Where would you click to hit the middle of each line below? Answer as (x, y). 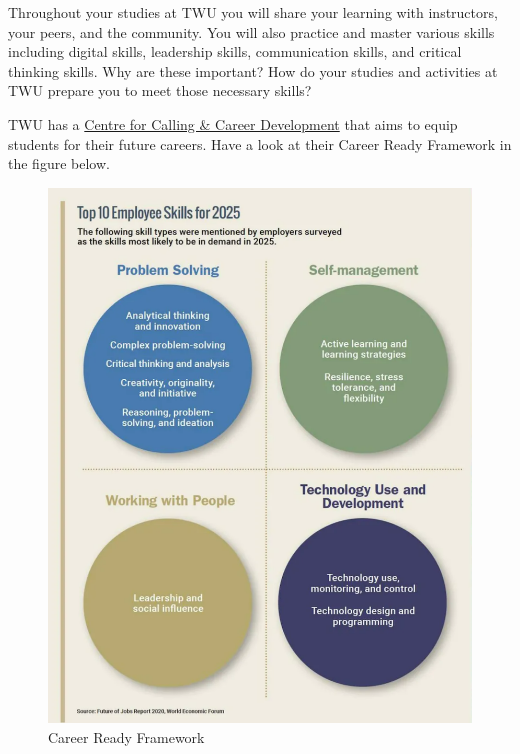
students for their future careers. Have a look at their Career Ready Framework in (260, 143)
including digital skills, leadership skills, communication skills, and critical (235, 51)
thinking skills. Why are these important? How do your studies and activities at (253, 70)
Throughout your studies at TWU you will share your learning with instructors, (253, 12)
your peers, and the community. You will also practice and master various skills (251, 31)
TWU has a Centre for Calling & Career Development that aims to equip (233, 123)
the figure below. (59, 163)
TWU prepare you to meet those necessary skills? (160, 90)
